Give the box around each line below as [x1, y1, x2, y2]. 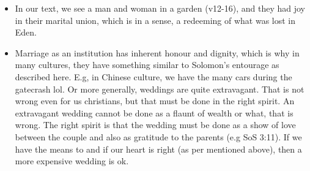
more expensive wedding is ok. [15, 154, 129, 167]
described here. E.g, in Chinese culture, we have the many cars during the [15, 70, 292, 83]
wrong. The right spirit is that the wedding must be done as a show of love [15, 118, 296, 131]
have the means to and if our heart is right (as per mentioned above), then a [15, 142, 302, 155]
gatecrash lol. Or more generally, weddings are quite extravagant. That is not [15, 82, 304, 95]
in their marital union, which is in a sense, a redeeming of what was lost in [15, 13, 296, 26]
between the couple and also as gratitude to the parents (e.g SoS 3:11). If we [15, 130, 302, 143]
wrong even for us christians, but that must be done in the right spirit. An [15, 94, 295, 107]
